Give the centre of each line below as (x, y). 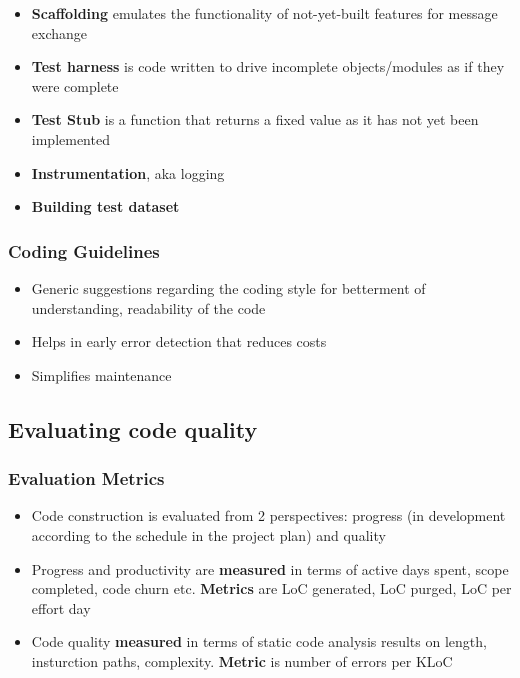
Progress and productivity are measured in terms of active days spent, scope (270, 568)
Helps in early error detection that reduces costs (179, 341)
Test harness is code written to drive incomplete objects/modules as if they (268, 66)
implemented (70, 138)
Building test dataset (105, 206)
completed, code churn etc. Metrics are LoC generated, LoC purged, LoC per (271, 588)
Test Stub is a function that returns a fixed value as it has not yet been (255, 119)
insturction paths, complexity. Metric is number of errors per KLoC (242, 660)
